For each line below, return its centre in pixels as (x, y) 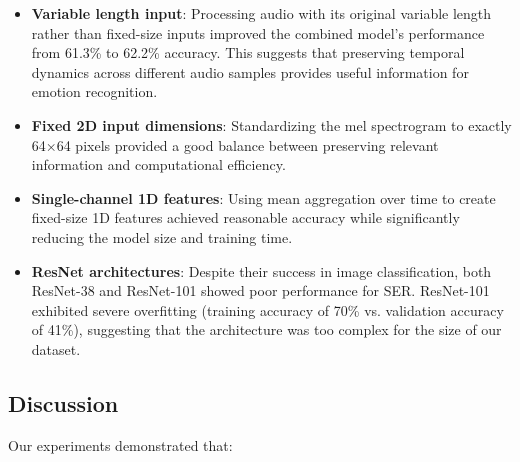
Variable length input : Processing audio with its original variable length (261, 13)
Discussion (63, 402)
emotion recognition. (94, 91)
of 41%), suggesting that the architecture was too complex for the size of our (266, 329)
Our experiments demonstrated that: (120, 444)
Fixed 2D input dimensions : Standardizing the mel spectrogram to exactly (271, 124)
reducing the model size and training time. (162, 236)
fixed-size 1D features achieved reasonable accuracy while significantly (245, 217)
